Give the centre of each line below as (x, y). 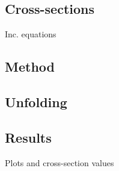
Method (30, 67)
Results (28, 137)
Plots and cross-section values (59, 162)
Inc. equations (31, 34)
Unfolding (36, 101)
